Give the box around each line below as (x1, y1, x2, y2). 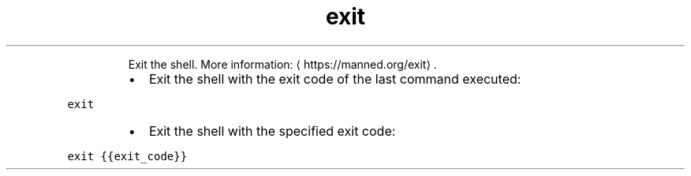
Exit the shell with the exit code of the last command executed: (148, 70, 521, 87)
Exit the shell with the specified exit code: (148, 122, 396, 139)
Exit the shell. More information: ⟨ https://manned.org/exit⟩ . (128, 57, 437, 71)
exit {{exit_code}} (67, 149, 188, 163)
